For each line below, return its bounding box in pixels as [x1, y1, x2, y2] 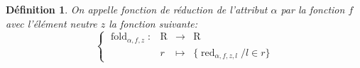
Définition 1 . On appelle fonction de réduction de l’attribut [6, 2, 268, 16]
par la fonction [280, 2, 345, 16]
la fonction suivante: [109, 16, 198, 30]
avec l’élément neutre [6, 16, 97, 30]
